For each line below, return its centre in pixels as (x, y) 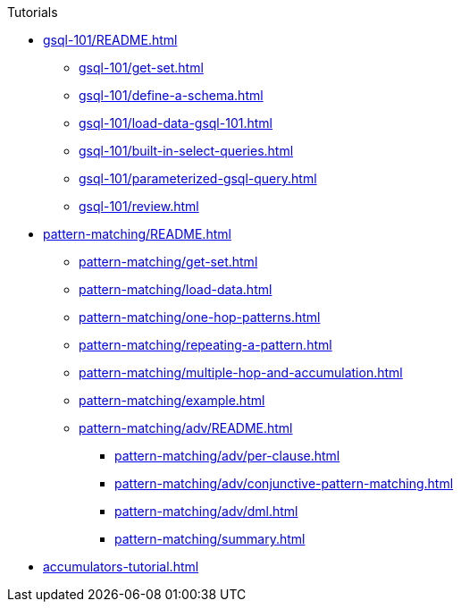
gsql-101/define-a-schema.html (171, 95)
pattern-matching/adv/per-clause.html (227, 456)
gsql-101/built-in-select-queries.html (186, 151)
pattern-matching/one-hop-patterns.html (200, 317)
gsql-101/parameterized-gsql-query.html (198, 178)
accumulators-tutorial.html (121, 567)
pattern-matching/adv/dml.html (206, 511)
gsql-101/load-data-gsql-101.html (176, 123)
